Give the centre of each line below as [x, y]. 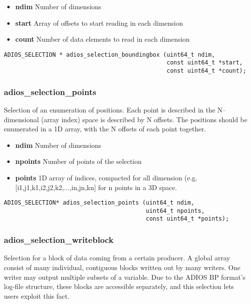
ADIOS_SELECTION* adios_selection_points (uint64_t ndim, [99, 203]
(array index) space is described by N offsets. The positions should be [144, 119]
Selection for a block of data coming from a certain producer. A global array [117, 258]
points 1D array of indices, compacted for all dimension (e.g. [106, 177]
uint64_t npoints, [175, 211]
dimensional [22, 119]
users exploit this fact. [37, 296]
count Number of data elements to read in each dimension [103, 39]
